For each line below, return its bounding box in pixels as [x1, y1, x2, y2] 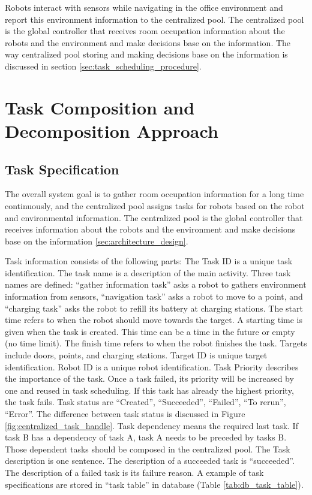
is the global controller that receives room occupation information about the [5, 25, 285, 37]
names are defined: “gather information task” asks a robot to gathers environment [5, 278, 307, 291]
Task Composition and [5, 95, 195, 119]
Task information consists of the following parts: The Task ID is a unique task [5, 255, 293, 267]
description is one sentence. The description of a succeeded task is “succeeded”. [5, 454, 295, 467]
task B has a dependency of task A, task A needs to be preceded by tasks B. [5, 431, 287, 443]
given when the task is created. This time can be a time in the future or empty [5, 325, 295, 337]
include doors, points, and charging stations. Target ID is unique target [5, 349, 268, 361]
